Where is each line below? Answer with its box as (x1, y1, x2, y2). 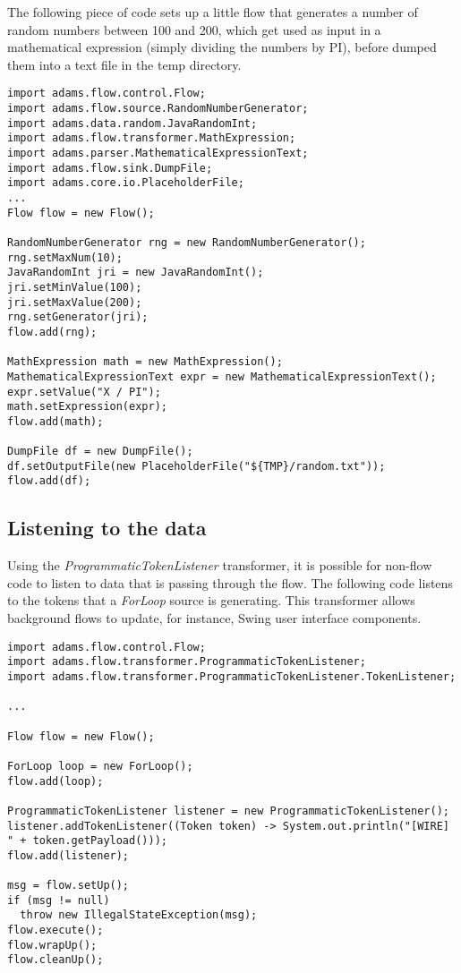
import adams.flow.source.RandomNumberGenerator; (7, 102, 309, 115)
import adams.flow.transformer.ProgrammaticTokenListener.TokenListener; (7, 670, 457, 683)
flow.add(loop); (7, 774, 104, 788)
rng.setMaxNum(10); (7, 251, 123, 264)
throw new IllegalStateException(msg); (20, 909, 258, 922)
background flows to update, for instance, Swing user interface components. (7, 609, 422, 627)
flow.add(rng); (7, 325, 98, 338)
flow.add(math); (7, 414, 104, 428)
